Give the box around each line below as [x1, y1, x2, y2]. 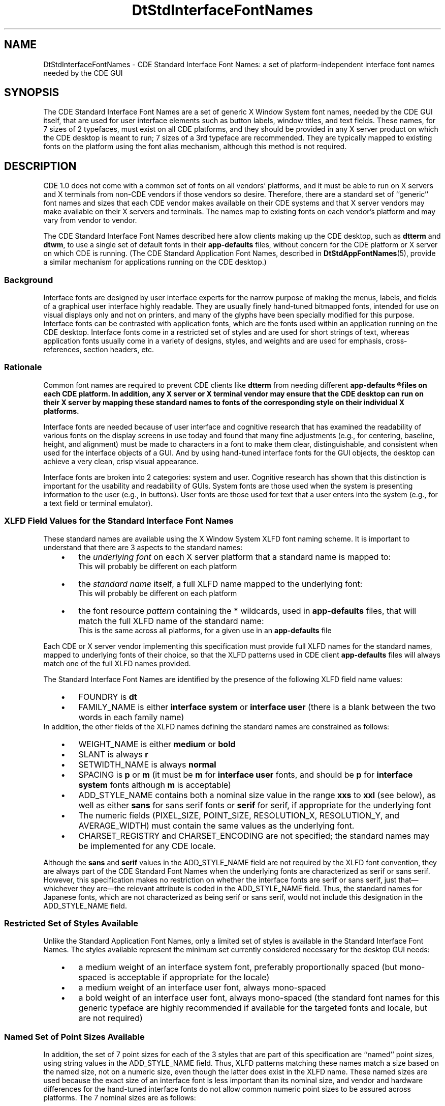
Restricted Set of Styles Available [4, 918, 139, 928]
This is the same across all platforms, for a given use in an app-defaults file [78, 626, 332, 635]
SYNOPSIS [4, 86, 59, 99]
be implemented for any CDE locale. [78, 840, 216, 851]
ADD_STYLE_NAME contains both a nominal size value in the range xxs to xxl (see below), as [78, 789, 436, 800]
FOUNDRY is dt [78, 691, 137, 702]
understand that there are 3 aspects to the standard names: [43, 543, 243, 552]
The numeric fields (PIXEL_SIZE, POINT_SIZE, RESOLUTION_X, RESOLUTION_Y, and [78, 810, 400, 820]
